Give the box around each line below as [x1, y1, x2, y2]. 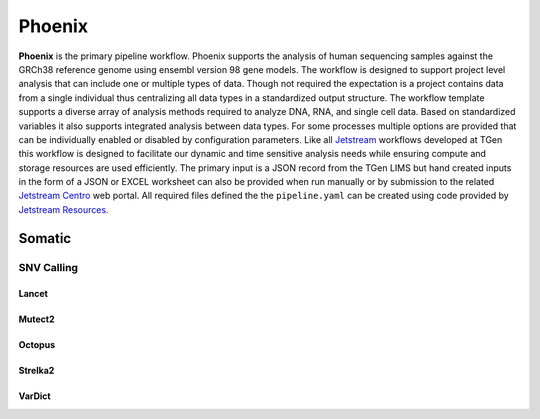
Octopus [18, 339, 55, 351]
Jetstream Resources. [18, 203, 109, 215]
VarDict [18, 390, 51, 402]
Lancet [18, 288, 49, 300]
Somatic [18, 230, 72, 247]
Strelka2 [18, 365, 55, 377]
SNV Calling [18, 260, 79, 274]
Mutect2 [18, 313, 55, 325]
